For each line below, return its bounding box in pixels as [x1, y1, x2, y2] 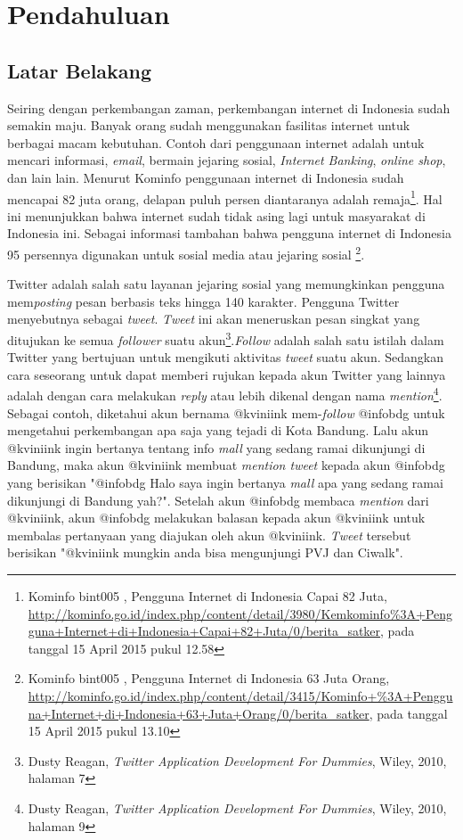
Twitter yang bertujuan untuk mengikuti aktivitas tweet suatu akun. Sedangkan [7, 348, 443, 366]
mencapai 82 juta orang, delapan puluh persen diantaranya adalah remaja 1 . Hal [7, 186, 443, 208]
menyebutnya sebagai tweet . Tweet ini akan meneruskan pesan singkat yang [7, 309, 420, 328]
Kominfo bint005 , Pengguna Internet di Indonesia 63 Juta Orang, [28, 669, 390, 688]
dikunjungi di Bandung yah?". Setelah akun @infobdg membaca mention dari [7, 490, 429, 509]
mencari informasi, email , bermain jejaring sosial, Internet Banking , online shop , [7, 151, 446, 169]
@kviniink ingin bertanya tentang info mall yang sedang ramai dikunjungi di [7, 438, 426, 457]
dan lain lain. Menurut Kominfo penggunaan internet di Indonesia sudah [7, 168, 404, 186]
